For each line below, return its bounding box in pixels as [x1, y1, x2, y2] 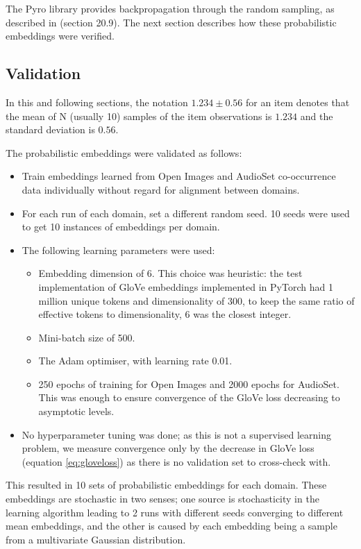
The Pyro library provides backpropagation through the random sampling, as [6, 1, 335, 15]
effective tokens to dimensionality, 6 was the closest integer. [38, 307, 292, 321]
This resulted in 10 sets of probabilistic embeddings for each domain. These [6, 478, 327, 492]
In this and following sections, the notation [6, 94, 188, 109]
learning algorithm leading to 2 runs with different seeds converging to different [6, 505, 344, 519]
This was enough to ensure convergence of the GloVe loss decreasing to [38, 390, 340, 405]
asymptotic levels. [38, 404, 115, 419]
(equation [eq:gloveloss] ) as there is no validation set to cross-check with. [22, 454, 331, 468]
